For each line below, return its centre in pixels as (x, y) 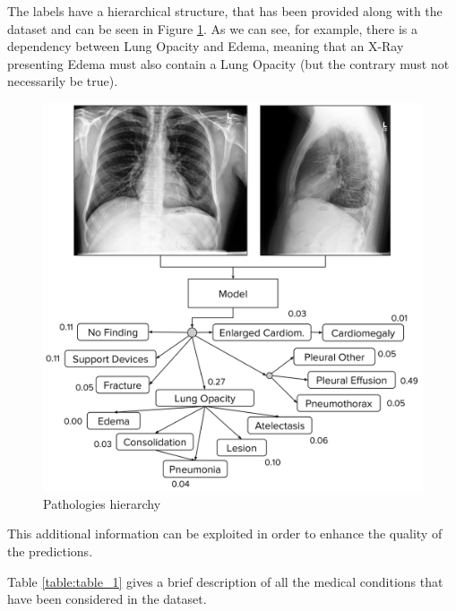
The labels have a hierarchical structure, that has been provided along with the (225, 11)
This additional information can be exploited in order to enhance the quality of (225, 534)
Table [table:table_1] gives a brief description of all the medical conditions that (225, 581)
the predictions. (50, 551)
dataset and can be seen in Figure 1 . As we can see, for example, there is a (212, 28)
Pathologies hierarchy (102, 503)
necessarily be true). (63, 81)
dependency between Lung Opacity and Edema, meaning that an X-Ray (206, 46)
